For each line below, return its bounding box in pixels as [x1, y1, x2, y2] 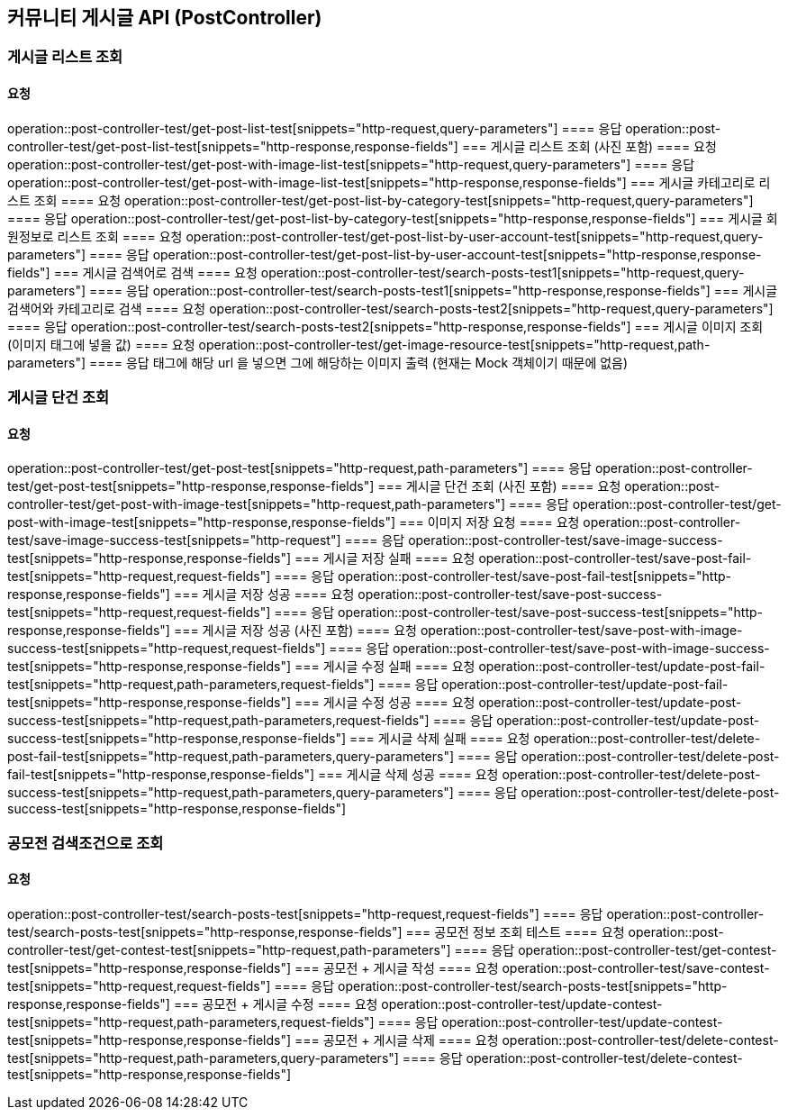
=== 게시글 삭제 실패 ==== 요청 [349, 731, 530, 747]
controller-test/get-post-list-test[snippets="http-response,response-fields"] [7, 138, 458, 154]
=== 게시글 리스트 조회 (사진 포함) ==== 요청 [461, 138, 717, 154]
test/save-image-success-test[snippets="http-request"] [7, 532, 341, 549]
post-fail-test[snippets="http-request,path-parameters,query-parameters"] [7, 749, 455, 765]
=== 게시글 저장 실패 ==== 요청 [294, 550, 476, 567]
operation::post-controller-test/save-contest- [502, 959, 770, 976]
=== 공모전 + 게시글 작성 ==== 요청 [294, 959, 499, 976]
